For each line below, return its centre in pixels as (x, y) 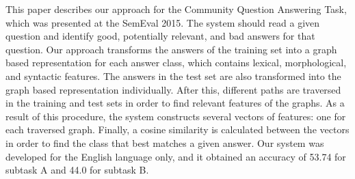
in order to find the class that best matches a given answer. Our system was (165, 142)
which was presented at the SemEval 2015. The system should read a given (163, 22)
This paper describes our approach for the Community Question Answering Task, (176, 9)
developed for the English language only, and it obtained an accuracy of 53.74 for (176, 156)
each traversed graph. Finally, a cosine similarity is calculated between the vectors (177, 129)
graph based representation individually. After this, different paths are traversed (173, 89)
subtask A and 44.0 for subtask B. (77, 170)
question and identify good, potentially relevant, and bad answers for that (160, 36)
